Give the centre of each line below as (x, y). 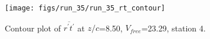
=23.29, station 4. (173, 28)
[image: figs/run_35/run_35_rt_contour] (85, 8)
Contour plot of (33, 28)
